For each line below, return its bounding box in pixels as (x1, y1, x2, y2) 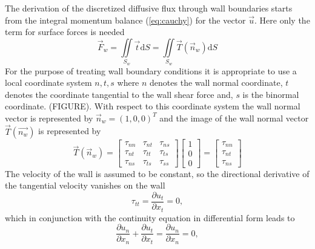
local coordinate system (5, 76, 92, 89)
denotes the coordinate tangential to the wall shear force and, (5, 88, 233, 100)
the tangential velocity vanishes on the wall (5, 179, 165, 192)
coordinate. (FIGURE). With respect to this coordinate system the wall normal (5, 100, 300, 112)
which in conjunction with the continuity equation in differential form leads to (5, 211, 295, 224)
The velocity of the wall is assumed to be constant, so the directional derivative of (5, 167, 310, 179)
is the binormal (242, 88, 299, 100)
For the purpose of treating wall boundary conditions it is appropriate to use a (5, 64, 297, 77)
